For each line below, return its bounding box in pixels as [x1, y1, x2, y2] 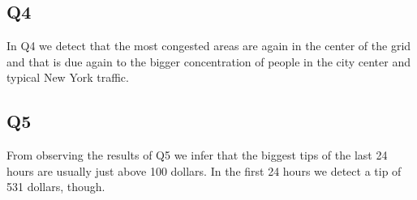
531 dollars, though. [6, 178, 105, 195]
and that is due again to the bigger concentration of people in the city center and [6, 53, 411, 70]
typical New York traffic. [6, 69, 129, 86]
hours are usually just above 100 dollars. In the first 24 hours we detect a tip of [6, 162, 402, 179]
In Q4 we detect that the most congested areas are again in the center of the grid [6, 37, 411, 54]
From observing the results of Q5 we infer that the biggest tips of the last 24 [6, 147, 388, 164]
